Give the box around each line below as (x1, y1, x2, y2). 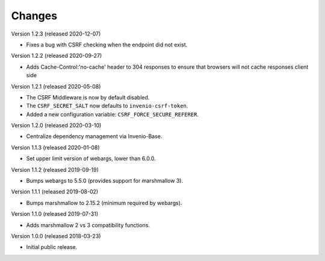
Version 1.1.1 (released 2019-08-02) (11, 188, 99, 195)
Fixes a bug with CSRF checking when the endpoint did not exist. (26, 41, 188, 48)
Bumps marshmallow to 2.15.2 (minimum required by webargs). (26, 199, 182, 206)
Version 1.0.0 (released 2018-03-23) (11, 232, 101, 239)
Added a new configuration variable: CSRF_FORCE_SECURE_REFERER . (26, 110, 199, 118)
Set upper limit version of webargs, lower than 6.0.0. (26, 155, 156, 162)
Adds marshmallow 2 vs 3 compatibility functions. (26, 221, 150, 228)
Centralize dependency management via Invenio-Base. (26, 133, 162, 140)
